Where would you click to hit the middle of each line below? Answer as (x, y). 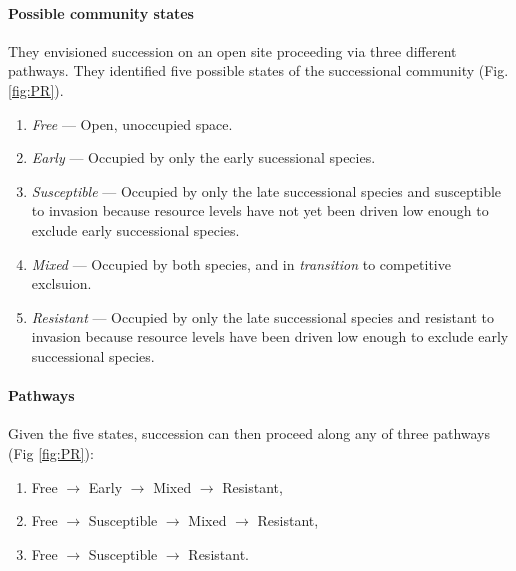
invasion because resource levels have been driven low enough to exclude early (270, 336)
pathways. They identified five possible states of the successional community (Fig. (258, 70)
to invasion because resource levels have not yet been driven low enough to (260, 210)
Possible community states (101, 12)
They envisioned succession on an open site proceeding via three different (232, 50)
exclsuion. (61, 283)
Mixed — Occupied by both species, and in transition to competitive (241, 263)
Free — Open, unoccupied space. (132, 123)
